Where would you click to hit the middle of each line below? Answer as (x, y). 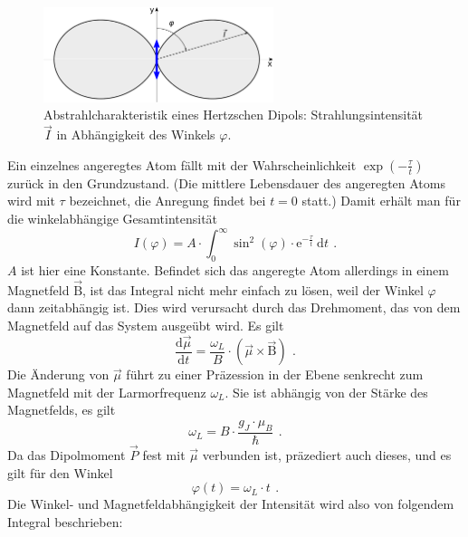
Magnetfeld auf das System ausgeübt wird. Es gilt (146, 325)
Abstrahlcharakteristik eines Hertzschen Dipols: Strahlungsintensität (234, 115)
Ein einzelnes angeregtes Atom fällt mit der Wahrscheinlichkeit (182, 164)
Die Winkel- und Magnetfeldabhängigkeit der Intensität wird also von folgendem (231, 504)
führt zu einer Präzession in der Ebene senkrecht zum (275, 374)
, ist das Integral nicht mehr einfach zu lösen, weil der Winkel (253, 289)
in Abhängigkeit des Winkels (136, 134)
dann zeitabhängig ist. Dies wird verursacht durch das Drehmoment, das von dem (234, 307)
